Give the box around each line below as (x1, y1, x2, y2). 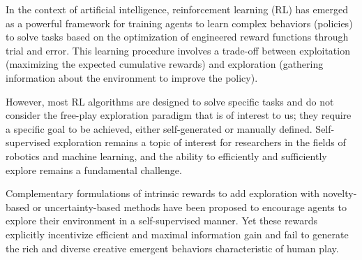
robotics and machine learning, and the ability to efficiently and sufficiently (6, 148, 327, 163)
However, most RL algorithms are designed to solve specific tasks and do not (6, 94, 334, 108)
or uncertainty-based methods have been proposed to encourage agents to (32, 199, 347, 214)
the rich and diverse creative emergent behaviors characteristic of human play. (6, 240, 339, 255)
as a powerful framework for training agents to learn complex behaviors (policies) (6, 15, 353, 30)
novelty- (322, 186, 357, 201)
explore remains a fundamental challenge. (6, 162, 182, 177)
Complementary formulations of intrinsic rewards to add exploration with (6, 186, 320, 201)
